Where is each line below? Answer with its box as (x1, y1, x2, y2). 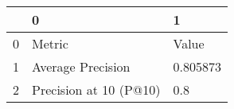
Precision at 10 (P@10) (32, 80, 161, 99)
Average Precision (32, 57, 131, 76)
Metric (32, 34, 68, 53)
